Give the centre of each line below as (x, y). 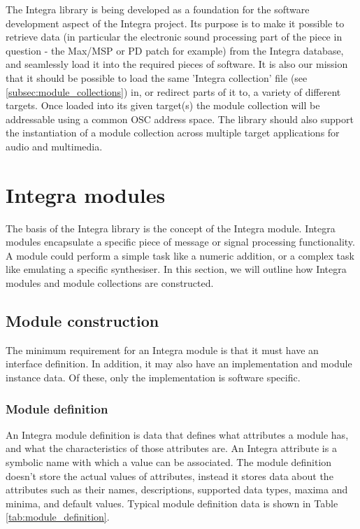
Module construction (82, 321)
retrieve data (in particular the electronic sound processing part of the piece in (174, 37)
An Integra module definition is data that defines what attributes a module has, (177, 434)
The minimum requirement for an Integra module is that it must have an (162, 350)
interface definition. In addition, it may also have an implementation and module (179, 364)
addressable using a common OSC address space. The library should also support (180, 119)
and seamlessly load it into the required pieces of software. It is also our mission (177, 64)
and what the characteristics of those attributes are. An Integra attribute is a (171, 448)
